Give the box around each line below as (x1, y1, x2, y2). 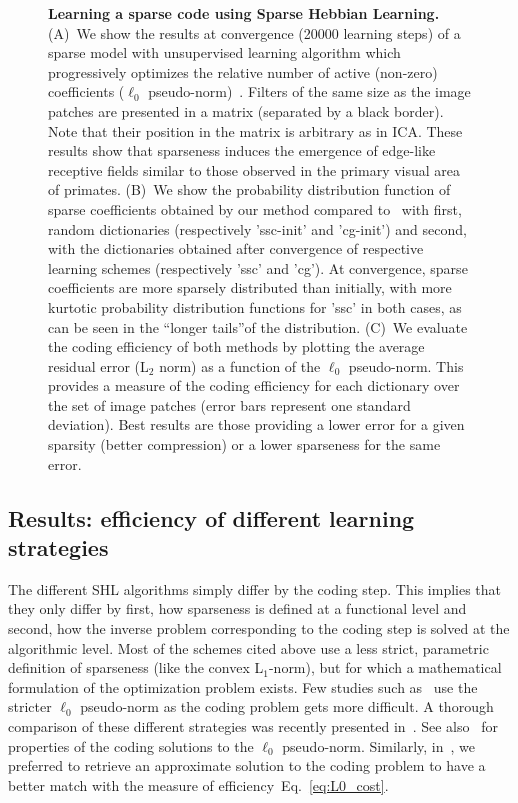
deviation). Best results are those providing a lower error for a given (48, 414, 465, 435)
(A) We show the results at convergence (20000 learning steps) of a (48, 22, 461, 43)
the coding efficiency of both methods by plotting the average (48, 336, 425, 357)
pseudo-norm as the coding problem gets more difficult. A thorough (80, 696, 494, 717)
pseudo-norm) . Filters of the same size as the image (148, 81, 471, 102)
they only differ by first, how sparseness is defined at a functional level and (8, 598, 467, 619)
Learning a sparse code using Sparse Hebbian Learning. (48, 3, 440, 23)
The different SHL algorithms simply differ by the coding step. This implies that (8, 578, 502, 599)
